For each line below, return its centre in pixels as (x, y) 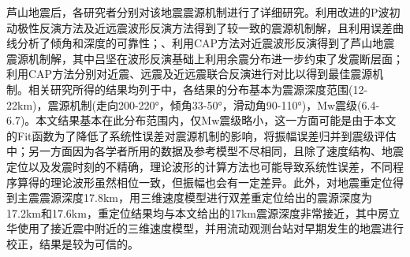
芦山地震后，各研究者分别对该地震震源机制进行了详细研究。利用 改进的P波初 (203, 12)
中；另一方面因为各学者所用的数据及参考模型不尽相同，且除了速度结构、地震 (205, 151)
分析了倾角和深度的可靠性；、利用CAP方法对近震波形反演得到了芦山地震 (206, 43)
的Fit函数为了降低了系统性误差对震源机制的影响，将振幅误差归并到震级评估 (201, 135)
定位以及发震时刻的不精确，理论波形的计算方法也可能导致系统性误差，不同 (199, 166)
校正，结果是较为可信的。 (73, 243)
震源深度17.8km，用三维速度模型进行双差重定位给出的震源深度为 (205, 197)
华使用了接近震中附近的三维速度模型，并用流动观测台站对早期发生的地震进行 (205, 228)
